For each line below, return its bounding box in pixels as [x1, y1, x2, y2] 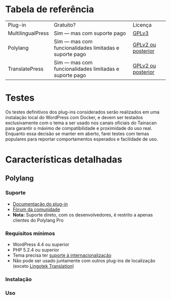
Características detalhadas [5, 154, 123, 166]
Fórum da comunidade [12, 206, 60, 212]
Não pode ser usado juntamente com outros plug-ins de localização [12, 258, 156, 264]
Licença [132, 21, 152, 29]
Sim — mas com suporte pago [53, 30, 126, 37]
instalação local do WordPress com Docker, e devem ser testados [5, 114, 144, 120]
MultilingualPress [8, 30, 49, 37]
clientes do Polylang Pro [12, 217, 64, 223]
